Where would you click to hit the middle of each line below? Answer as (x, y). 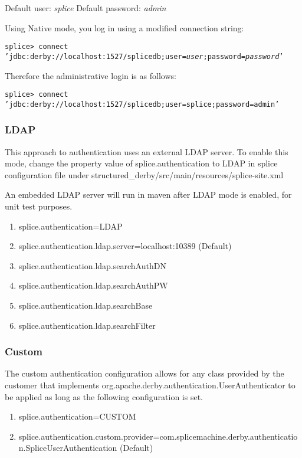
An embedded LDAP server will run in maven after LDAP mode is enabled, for (148, 194)
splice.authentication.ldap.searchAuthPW (93, 285)
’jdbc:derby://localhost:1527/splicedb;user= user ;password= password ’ (144, 56)
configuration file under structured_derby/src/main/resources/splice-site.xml (144, 174)
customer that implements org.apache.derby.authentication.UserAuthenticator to (150, 385)
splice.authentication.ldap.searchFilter (87, 325)
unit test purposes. (39, 206)
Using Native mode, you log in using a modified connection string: (124, 27)
